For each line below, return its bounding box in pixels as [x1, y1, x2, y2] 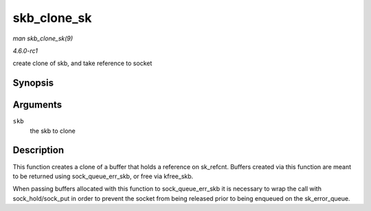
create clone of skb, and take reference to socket [12, 59, 153, 68]
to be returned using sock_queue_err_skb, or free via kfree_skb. [12, 172, 194, 180]
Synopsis [12, 77, 54, 89]
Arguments [12, 99, 63, 111]
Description [12, 145, 65, 156]
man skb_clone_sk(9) [12, 34, 74, 42]
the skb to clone [30, 127, 76, 135]
